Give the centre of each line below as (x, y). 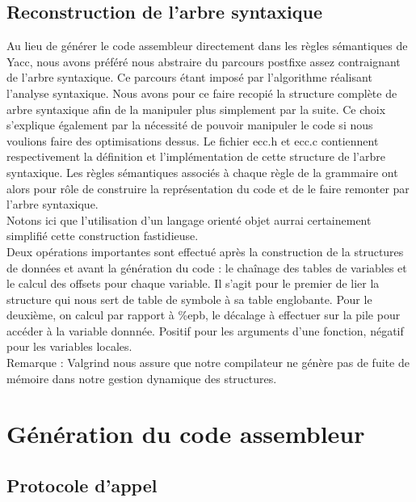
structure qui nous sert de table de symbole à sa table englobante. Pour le (189, 299)
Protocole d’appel (82, 485)
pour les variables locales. (69, 346)
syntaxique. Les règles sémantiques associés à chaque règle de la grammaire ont (202, 172)
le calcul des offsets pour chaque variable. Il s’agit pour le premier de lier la (193, 283)
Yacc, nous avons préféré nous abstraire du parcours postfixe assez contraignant (204, 61)
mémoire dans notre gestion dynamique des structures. (142, 378)
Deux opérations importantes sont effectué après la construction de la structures (205, 251)
